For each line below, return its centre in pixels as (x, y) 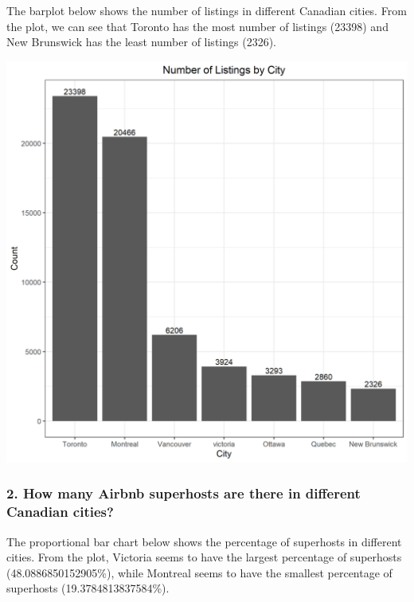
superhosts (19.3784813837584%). (88, 588)
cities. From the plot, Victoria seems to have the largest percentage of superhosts (204, 557)
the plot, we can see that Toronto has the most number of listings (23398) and (197, 26)
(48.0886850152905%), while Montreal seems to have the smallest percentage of (199, 572)
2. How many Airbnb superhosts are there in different (184, 493)
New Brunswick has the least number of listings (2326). (141, 42)
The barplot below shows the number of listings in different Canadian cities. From (207, 10)
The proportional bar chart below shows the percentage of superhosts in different (204, 541)
